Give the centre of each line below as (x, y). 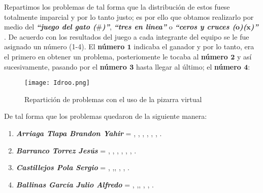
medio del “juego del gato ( (50, 27)
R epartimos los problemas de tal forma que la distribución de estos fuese (117, 7)
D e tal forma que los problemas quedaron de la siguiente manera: (106, 116)
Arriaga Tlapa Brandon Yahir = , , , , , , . (89, 133)
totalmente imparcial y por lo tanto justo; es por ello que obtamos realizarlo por (129, 17)
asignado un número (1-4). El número (64, 46)
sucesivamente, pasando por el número (65, 66)
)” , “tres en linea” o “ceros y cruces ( (169, 27)
